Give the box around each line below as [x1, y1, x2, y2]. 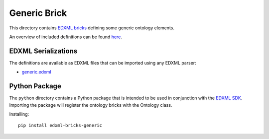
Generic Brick [9, 7, 67, 18]
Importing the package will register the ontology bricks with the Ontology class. [9, 102, 172, 108]
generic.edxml [21, 69, 52, 75]
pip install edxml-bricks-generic [18, 123, 102, 129]
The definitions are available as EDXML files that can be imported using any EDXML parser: [9, 60, 196, 66]
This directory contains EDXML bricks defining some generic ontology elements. [9, 25, 174, 31]
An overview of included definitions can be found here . [9, 34, 122, 40]
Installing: [9, 111, 29, 117]
